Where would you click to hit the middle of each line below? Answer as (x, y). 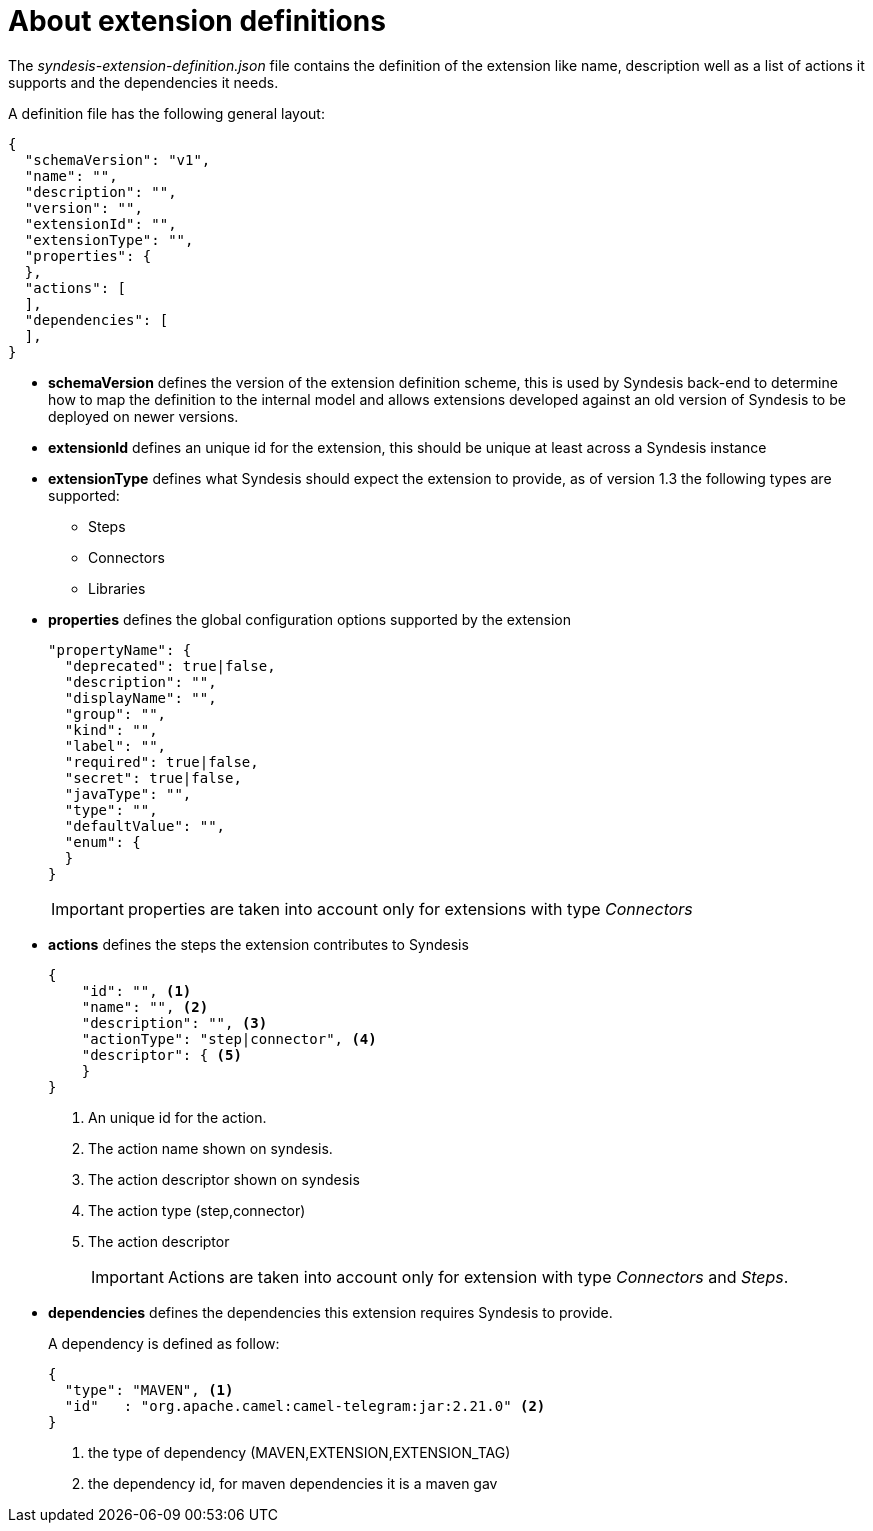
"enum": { (102, 841)
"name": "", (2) (145, 1006)
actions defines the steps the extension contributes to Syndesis (258, 944)
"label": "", (115, 745)
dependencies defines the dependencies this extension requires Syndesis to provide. (330, 1312)
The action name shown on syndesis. (210, 1148)
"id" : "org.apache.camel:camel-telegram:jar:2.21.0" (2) (305, 1405)
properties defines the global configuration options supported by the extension (309, 619)
